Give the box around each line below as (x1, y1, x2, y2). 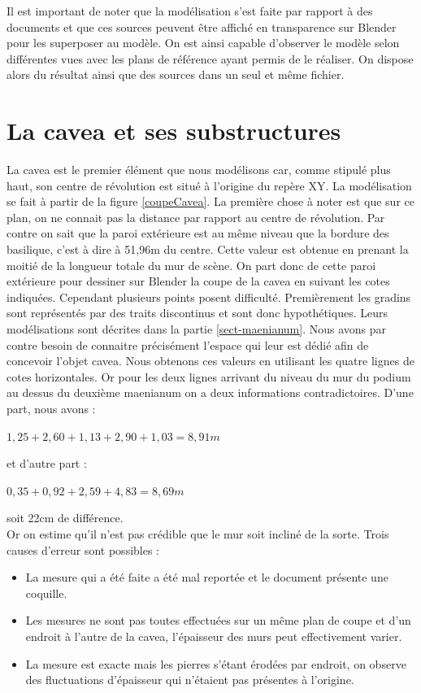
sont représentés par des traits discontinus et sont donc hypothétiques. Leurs (7, 304, 388, 321)
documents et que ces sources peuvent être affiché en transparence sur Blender (7, 18, 397, 35)
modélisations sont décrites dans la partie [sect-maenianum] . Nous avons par (7, 320, 386, 338)
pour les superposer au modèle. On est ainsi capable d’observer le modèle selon (7, 34, 400, 51)
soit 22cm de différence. (7, 509, 124, 526)
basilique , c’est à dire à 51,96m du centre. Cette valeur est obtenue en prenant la (7, 241, 409, 258)
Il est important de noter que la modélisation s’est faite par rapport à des (7, 2, 373, 19)
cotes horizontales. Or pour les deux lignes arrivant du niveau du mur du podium (7, 368, 411, 385)
